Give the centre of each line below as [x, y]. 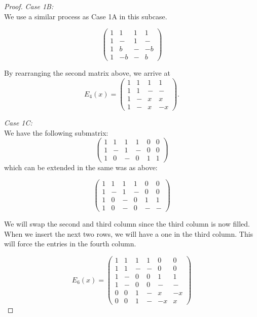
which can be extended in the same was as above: [81, 167]
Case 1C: [18, 123]
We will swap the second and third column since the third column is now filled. [127, 224]
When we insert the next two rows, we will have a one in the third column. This [129, 233]
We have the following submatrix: [56, 132]
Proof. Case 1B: [29, 6]
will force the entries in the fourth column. [70, 244]
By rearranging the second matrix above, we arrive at [87, 73]
